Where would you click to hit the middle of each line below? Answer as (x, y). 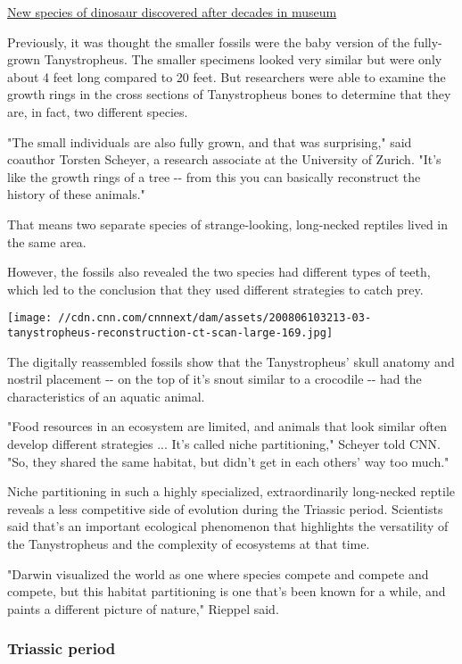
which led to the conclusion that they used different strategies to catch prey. (215, 289)
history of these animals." (76, 194)
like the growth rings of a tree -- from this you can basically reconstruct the (214, 176)
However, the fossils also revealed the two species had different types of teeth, (219, 272)
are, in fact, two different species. (98, 111)
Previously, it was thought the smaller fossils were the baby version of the (209, 41)
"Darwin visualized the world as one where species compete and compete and (218, 573)
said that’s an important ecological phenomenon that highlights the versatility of (228, 526)
